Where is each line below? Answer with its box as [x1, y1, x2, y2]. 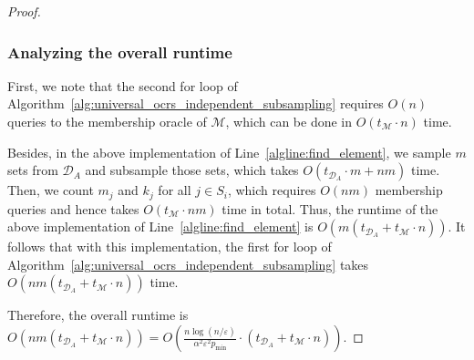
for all [158, 180, 191, 200]
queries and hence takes [7, 199, 139, 218]
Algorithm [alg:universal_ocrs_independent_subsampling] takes [7, 254, 369, 273]
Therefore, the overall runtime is [7, 305, 189, 324]
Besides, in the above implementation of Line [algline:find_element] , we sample [7, 142, 451, 161]
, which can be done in [225, 112, 353, 130]
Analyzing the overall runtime [7, 40, 232, 63]
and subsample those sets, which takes [85, 160, 299, 180]
